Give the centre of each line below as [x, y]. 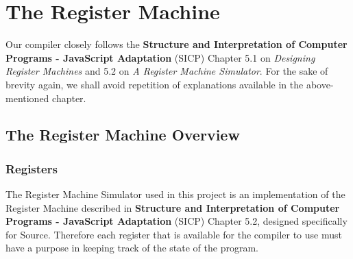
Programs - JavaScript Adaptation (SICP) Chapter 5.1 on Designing [160, 57]
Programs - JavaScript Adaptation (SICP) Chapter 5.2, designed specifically [176, 221]
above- [320, 84]
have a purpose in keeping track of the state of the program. [132, 248]
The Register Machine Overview [123, 135]
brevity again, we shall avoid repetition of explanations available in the [155, 84]
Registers [32, 168]
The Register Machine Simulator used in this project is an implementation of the [175, 194]
